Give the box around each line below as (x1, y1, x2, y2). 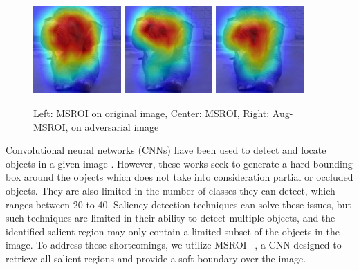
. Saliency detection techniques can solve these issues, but (107, 197, 351, 211)
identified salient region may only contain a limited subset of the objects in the (6, 224, 340, 238)
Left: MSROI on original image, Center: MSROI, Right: (33, 105, 270, 120)
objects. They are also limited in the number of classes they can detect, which (6, 183, 335, 197)
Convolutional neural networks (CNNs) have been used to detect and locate (6, 143, 326, 157)
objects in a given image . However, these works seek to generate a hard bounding (6, 156, 353, 170)
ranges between (6, 197, 71, 211)
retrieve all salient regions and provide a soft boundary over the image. (6, 251, 306, 265)
